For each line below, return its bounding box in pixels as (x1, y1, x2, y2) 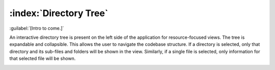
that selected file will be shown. (9, 55, 76, 61)
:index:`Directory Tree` (9, 8, 108, 19)
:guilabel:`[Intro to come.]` (9, 25, 64, 31)
